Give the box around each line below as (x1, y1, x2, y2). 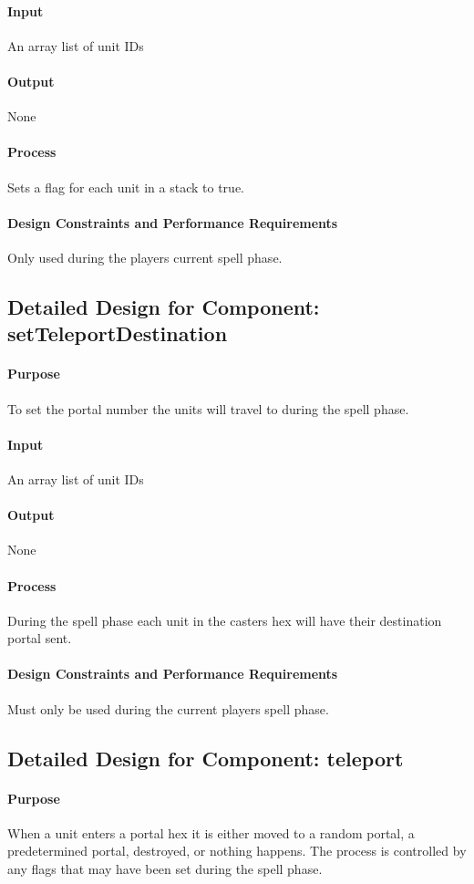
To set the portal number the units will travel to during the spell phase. (7, 399, 409, 418)
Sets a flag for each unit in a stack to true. (7, 177, 244, 196)
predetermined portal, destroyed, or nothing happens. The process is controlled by (7, 841, 467, 860)
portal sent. (7, 629, 72, 648)
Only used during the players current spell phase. (7, 247, 283, 266)
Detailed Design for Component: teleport (7, 744, 404, 772)
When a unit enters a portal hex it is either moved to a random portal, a (7, 823, 415, 842)
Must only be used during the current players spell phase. (7, 699, 329, 718)
